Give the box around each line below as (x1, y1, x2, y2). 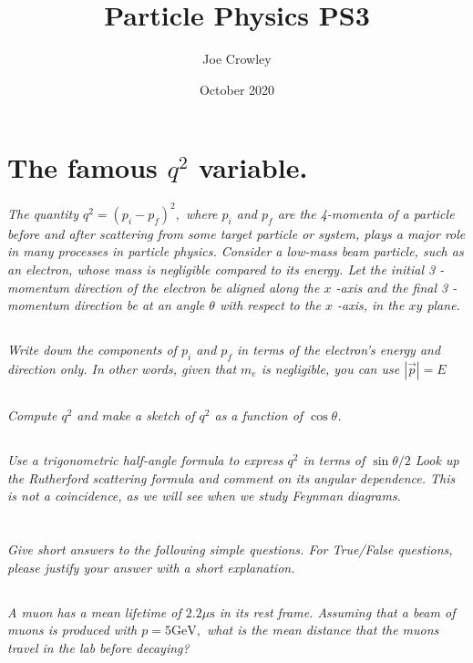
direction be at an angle (73, 295, 205, 315)
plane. (427, 295, 460, 315)
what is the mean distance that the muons (206, 620, 439, 639)
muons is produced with (7, 620, 138, 639)
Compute (7, 406, 57, 425)
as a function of (214, 406, 303, 425)
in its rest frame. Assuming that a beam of (219, 602, 456, 621)
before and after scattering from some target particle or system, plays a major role (7, 223, 466, 243)
